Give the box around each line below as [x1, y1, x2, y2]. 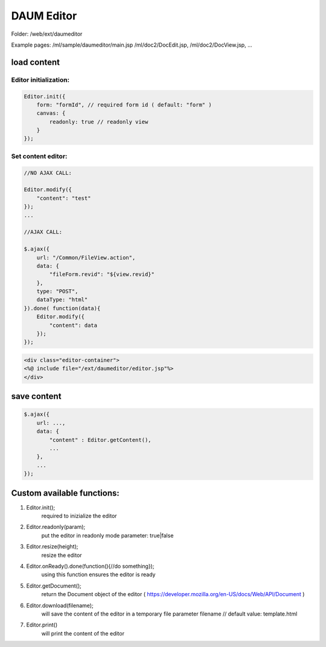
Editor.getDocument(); [26, 582, 81, 590]
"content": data [49, 321, 98, 329]
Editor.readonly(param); [26, 524, 86, 531]
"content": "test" [36, 194, 91, 202]
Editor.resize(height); [26, 543, 78, 550]
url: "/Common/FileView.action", [36, 254, 136, 261]
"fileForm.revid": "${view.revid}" [49, 271, 155, 278]
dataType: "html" [36, 297, 88, 303]
